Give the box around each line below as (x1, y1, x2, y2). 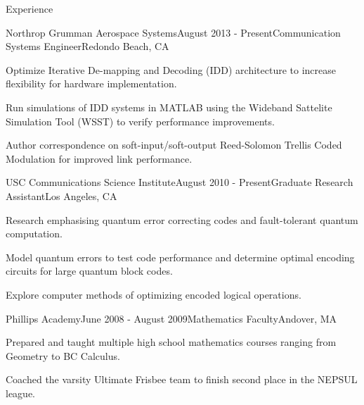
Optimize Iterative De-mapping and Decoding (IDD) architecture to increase (6, 62, 336, 77)
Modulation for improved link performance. (6, 151, 193, 166)
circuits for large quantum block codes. (6, 263, 173, 278)
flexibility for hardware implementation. (6, 76, 177, 91)
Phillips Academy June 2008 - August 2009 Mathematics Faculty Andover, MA (6, 311, 337, 325)
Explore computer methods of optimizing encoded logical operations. (6, 287, 301, 301)
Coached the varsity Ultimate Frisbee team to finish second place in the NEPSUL (6, 372, 358, 387)
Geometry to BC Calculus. (6, 348, 120, 363)
